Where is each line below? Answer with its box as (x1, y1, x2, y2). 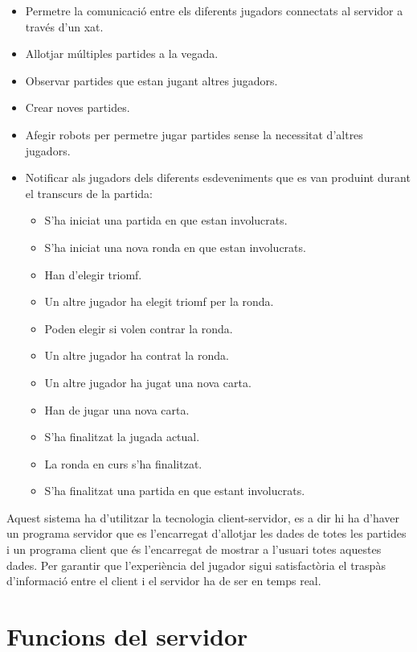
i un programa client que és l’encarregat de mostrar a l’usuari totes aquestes (6, 541, 382, 558)
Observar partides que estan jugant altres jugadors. (25, 72, 278, 89)
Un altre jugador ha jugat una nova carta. (44, 373, 251, 390)
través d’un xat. (25, 18, 104, 35)
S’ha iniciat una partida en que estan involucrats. (44, 212, 288, 229)
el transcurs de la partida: (25, 184, 153, 201)
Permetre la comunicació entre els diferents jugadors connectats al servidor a (25, 2, 403, 19)
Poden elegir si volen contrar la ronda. (44, 320, 233, 336)
